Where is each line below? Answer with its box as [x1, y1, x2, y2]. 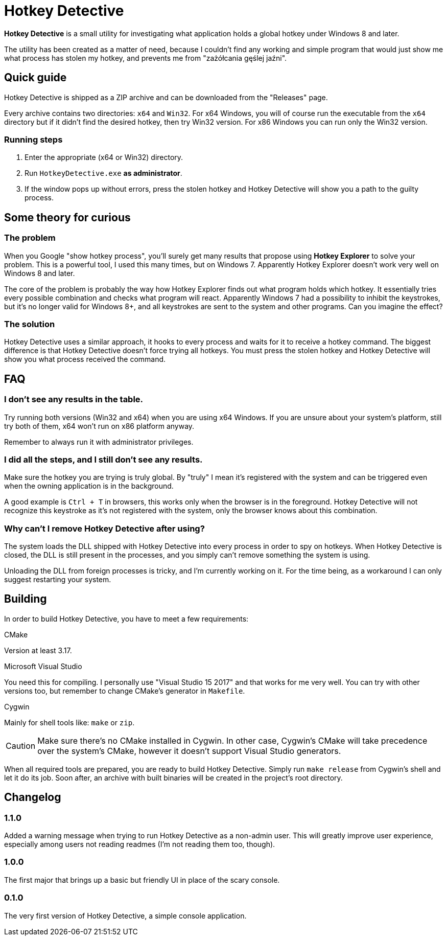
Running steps [4, 134, 63, 145]
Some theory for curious [4, 211, 131, 224]
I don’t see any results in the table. [4, 394, 144, 405]
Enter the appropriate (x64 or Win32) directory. [25, 153, 183, 162]
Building [4, 592, 47, 606]
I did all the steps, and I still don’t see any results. [4, 454, 203, 465]
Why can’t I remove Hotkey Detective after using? [4, 523, 205, 534]
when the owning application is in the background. [4, 482, 174, 491]
